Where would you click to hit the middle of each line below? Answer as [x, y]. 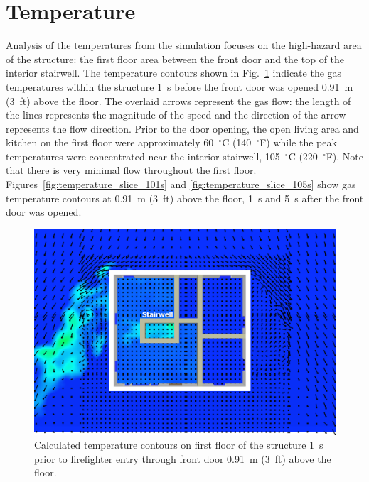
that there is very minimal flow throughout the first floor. [131, 170]
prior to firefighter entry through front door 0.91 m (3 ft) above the [183, 458]
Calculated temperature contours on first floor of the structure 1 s [179, 445]
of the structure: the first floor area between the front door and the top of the [175, 59]
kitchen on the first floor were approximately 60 [110, 142]
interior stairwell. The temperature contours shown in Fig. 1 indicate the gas [174, 73]
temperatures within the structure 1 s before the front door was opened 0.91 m [180, 86]
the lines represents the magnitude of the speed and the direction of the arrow [176, 115]
